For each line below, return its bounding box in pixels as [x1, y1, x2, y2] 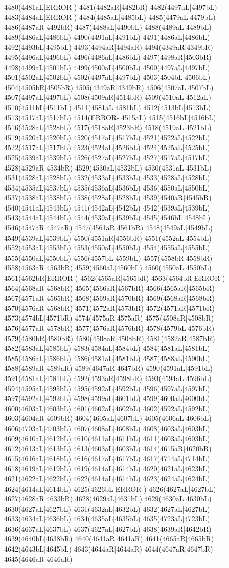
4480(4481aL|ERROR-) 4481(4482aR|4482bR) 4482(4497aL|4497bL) [4, 2, 217, 12]
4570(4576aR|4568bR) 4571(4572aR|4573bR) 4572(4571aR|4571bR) [4, 302, 215, 313]
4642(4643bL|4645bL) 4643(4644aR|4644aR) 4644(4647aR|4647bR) [4, 543, 213, 554]
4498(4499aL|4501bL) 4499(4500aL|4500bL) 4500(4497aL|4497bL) [4, 61, 210, 72]
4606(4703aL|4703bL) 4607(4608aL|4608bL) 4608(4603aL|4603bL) [4, 423, 210, 433]
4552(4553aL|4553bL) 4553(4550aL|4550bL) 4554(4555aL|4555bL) [4, 242, 210, 253]
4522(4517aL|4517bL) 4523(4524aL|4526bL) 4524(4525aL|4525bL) [4, 142, 210, 153]
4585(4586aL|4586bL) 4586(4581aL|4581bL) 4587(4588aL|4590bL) [4, 352, 210, 363]
